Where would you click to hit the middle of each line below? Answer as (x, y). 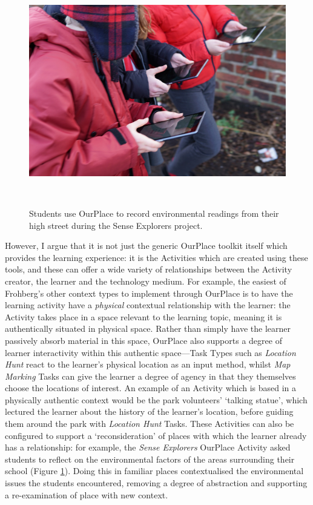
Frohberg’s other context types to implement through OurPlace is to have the (149, 293)
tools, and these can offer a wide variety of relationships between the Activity (149, 269)
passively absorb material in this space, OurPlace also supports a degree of (143, 340)
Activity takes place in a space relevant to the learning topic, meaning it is (143, 316)
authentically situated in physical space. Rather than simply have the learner (148, 328)
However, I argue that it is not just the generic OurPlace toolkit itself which (146, 246)
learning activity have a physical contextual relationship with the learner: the (148, 305)
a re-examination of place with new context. (87, 494)
